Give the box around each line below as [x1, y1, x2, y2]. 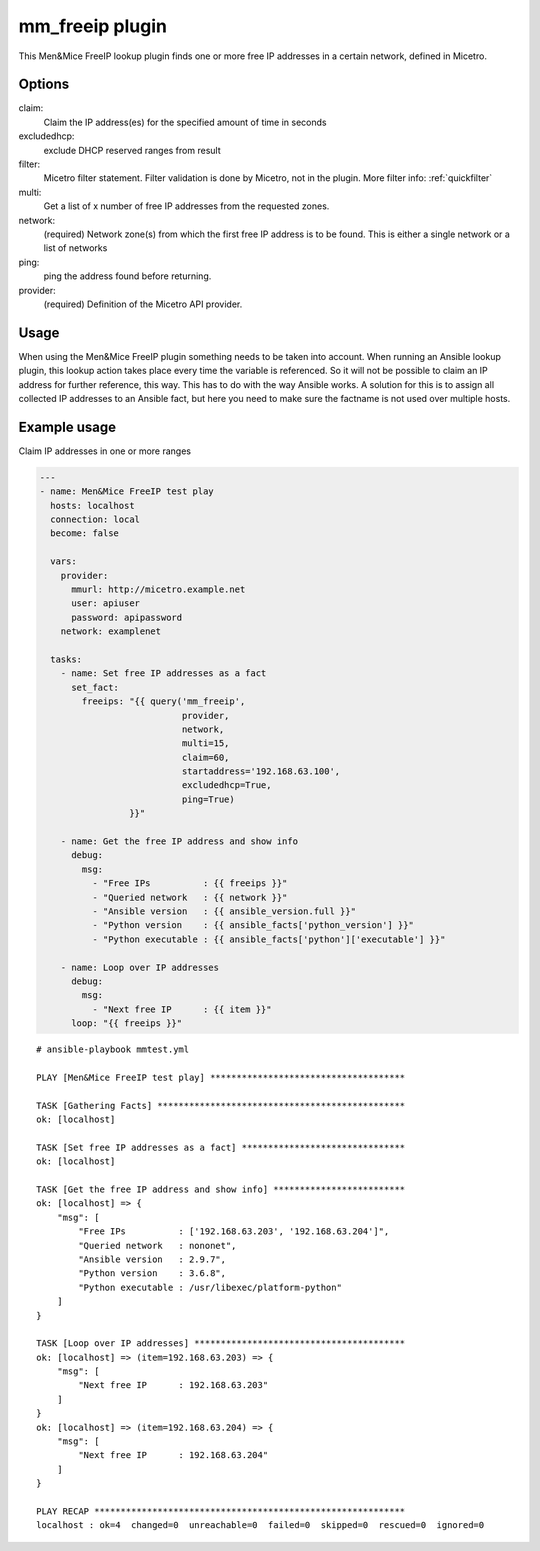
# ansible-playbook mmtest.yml [36, 1044, 190, 1055]
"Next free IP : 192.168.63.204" [78, 1450, 269, 1461]
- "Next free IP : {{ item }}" [91, 1003, 272, 1015]
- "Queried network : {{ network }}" [91, 891, 288, 903]
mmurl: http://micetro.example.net [71, 584, 246, 595]
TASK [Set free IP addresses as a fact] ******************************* [36, 1141, 406, 1153]
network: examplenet [60, 626, 162, 637]
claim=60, [181, 751, 230, 763]
